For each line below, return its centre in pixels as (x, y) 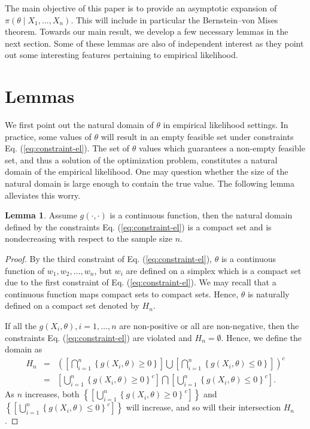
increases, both (52, 394)
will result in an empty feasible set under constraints (197, 136)
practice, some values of (48, 136)
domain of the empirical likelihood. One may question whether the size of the (147, 171)
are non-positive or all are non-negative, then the (209, 325)
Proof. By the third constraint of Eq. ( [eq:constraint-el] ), (108, 259)
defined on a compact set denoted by (72, 305)
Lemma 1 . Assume (41, 215)
